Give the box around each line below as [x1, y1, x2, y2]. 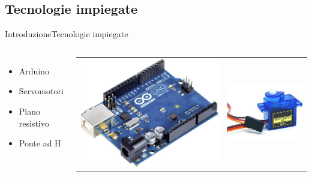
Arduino [19, 64, 50, 77]
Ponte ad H [19, 137, 61, 149]
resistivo [19, 116, 49, 129]
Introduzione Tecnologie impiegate [5, 28, 128, 40]
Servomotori [19, 85, 64, 97]
